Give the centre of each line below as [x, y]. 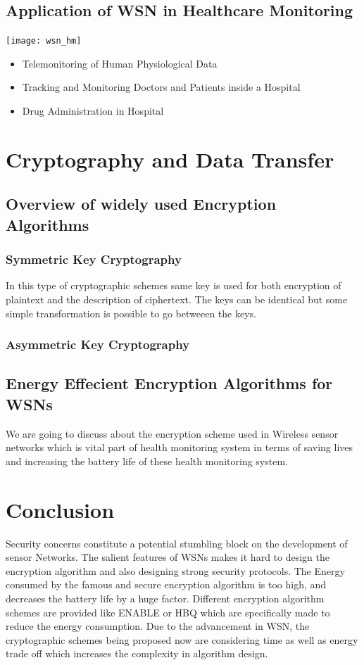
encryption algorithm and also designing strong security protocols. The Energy [175, 570]
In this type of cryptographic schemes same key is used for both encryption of [174, 285]
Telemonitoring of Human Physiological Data [120, 63]
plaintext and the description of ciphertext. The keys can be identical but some [177, 299]
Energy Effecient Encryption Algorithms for [169, 383]
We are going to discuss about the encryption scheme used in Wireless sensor [172, 433]
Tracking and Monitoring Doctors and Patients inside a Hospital [161, 87]
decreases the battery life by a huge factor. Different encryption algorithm [165, 598]
